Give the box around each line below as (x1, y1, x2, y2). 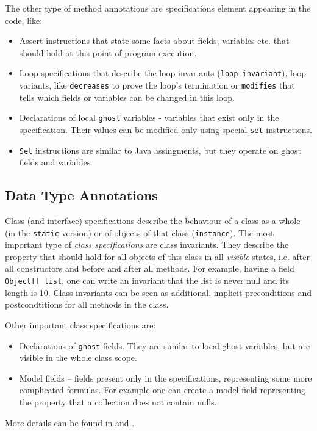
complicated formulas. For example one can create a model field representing (19, 383, 305, 396)
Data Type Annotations (5, 186, 158, 205)
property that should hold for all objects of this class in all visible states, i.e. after (5, 250, 310, 263)
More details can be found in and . (5, 416, 135, 429)
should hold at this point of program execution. (19, 46, 197, 59)
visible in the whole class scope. (19, 351, 137, 364)
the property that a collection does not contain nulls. (19, 395, 217, 408)
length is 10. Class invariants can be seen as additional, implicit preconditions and (5, 286, 312, 299)
